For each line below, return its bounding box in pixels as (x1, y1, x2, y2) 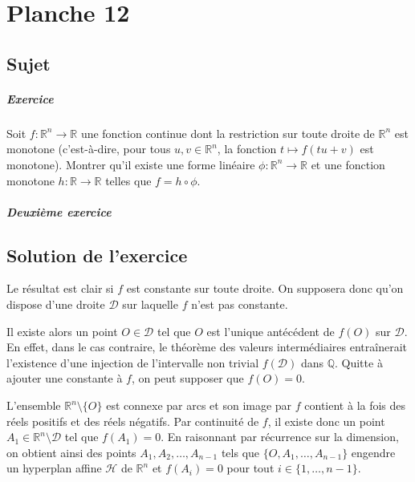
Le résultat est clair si (6, 280, 114, 297)
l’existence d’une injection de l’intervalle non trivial (6, 354, 259, 371)
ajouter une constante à (6, 370, 123, 387)
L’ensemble (6, 397, 61, 414)
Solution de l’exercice (6, 242, 188, 267)
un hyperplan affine (6, 460, 102, 476)
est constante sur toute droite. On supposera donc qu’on (126, 280, 404, 297)
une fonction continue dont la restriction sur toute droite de (80, 124, 375, 141)
